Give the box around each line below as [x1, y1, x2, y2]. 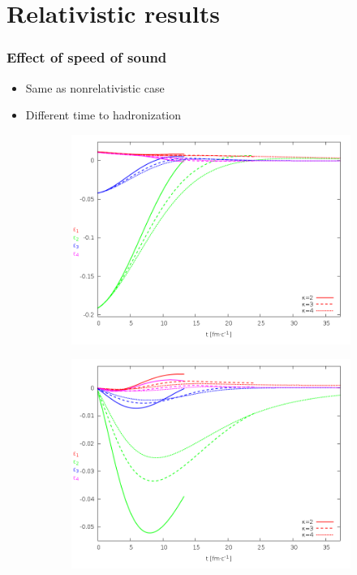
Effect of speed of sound [6, 47, 167, 67]
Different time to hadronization [25, 106, 182, 123]
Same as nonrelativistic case [25, 79, 165, 96]
